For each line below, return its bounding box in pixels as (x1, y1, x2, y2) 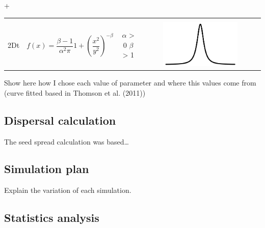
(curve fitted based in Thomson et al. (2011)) (4, 87, 146, 98)
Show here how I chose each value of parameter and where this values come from (4, 77, 256, 88)
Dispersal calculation (4, 112, 116, 128)
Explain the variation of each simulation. (4, 185, 131, 195)
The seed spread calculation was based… (4, 136, 129, 147)
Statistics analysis (4, 210, 99, 225)
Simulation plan (4, 161, 89, 177)
